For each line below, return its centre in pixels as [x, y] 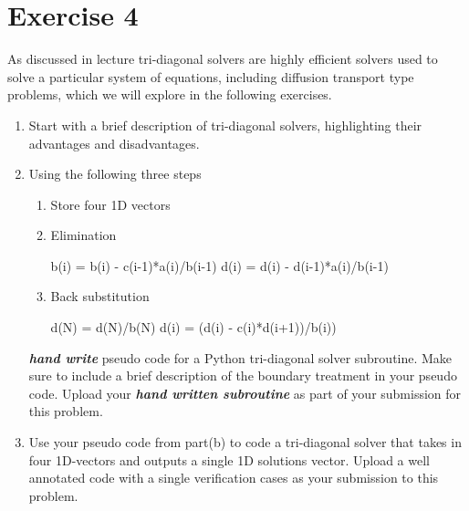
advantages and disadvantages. [114, 143]
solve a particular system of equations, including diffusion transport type [211, 76]
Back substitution [100, 296]
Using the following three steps [115, 174]
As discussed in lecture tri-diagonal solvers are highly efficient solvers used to [223, 59]
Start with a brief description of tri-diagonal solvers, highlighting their [225, 125]
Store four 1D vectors [110, 204]
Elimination [83, 235]
